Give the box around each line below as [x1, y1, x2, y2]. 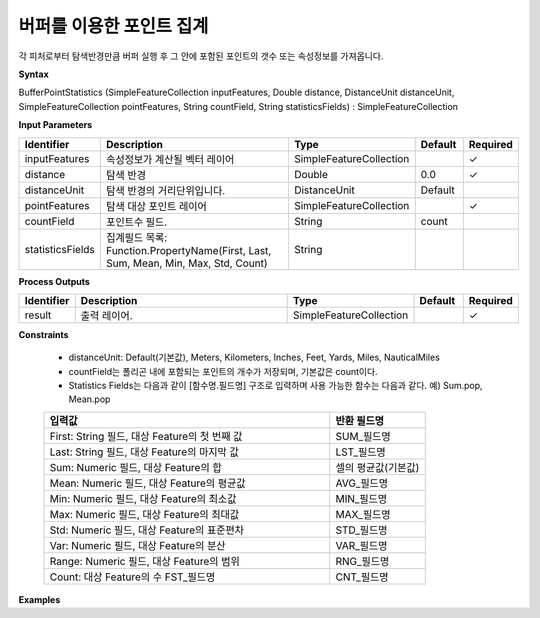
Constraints [18, 328, 69, 340]
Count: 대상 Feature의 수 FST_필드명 [49, 570, 216, 584]
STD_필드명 [335, 523, 388, 537]
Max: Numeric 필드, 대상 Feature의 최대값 [49, 507, 240, 521]
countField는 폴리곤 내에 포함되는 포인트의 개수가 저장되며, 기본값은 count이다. [68, 365, 379, 377]
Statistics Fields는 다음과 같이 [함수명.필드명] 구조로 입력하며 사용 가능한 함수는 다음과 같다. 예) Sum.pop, [68, 380, 484, 392]
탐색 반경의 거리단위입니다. [105, 183, 226, 197]
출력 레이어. [80, 308, 134, 322]
